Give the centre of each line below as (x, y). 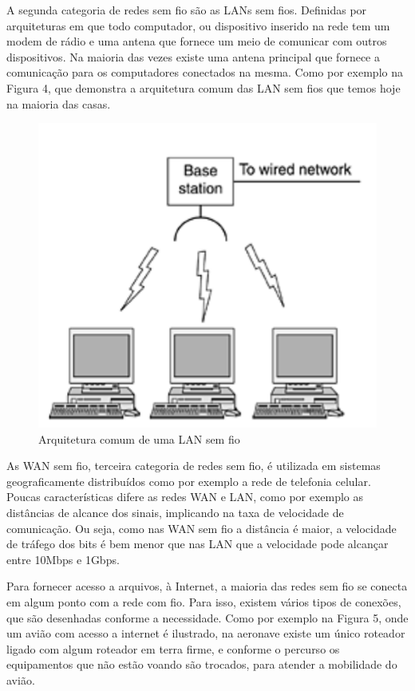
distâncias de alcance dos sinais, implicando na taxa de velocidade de (175, 513)
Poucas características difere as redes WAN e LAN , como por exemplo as (185, 497)
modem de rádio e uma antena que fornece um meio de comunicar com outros (197, 41)
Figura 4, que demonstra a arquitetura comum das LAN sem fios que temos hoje (204, 87)
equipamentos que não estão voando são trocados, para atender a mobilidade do (202, 664)
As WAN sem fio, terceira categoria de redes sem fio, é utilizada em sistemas (194, 466)
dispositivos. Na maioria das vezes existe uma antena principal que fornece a (193, 56)
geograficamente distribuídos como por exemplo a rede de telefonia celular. (189, 481)
